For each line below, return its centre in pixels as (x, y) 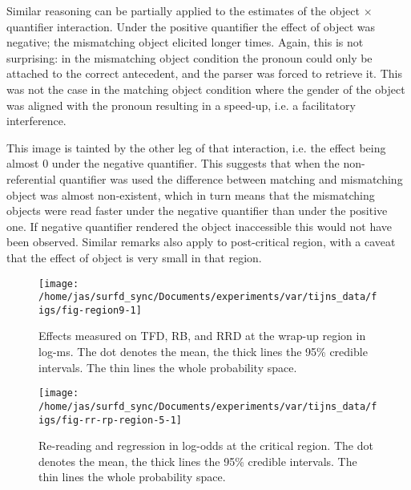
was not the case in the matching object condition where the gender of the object (206, 89)
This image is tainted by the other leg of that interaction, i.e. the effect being (196, 147)
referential (31, 178)
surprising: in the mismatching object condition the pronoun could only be (189, 57)
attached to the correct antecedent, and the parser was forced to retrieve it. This (204, 73)
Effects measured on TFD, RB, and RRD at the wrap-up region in (202, 336)
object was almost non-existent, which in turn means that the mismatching (191, 194)
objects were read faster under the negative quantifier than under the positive (197, 211)
